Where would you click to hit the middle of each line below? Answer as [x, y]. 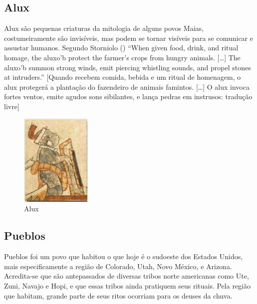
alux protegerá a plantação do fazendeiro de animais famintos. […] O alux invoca [127, 86]
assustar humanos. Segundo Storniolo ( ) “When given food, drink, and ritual [121, 48]
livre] [12, 106]
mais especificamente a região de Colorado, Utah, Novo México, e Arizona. [118, 266]
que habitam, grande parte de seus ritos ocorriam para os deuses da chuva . [118, 295]
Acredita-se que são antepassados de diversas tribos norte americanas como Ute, [127, 276]
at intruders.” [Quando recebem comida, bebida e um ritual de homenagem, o [123, 77]
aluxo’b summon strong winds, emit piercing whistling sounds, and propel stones [128, 67]
